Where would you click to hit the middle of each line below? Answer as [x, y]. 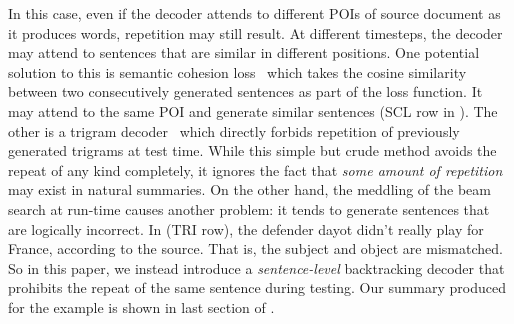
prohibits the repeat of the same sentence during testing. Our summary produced [257, 287]
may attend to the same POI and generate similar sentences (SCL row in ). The [253, 110]
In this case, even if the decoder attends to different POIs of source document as [254, 13]
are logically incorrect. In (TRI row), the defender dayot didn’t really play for [246, 228]
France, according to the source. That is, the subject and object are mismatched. [255, 248]
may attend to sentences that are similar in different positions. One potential [244, 52]
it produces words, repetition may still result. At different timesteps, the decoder [255, 32]
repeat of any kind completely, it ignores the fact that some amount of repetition [255, 169]
